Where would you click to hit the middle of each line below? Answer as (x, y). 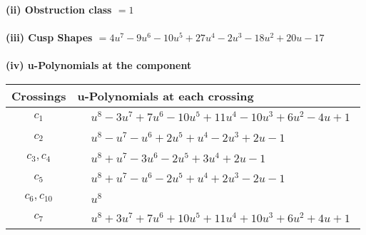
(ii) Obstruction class (59, 9)
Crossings (39, 95)
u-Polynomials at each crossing (166, 95)
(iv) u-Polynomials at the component (99, 65)
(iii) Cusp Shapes (49, 37)
